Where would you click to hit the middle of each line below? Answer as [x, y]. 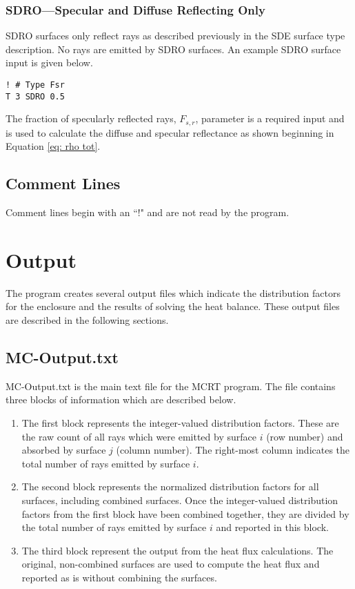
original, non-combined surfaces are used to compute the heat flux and [171, 564]
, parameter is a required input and [270, 118]
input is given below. [49, 62]
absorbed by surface [64, 450]
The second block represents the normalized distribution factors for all [170, 486]
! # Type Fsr [35, 85]
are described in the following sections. [87, 320]
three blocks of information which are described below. [121, 399]
